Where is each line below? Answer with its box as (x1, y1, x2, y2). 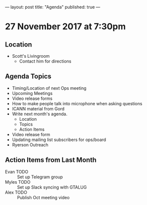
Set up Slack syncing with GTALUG (17, 184, 87, 190)
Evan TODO (5, 169, 29, 174)
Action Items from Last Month (5, 156, 97, 164)
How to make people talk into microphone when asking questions (12, 100, 143, 106)
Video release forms (12, 95, 53, 101)
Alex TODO (5, 189, 28, 195)
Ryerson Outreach (12, 142, 48, 147)
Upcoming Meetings (12, 90, 53, 96)
